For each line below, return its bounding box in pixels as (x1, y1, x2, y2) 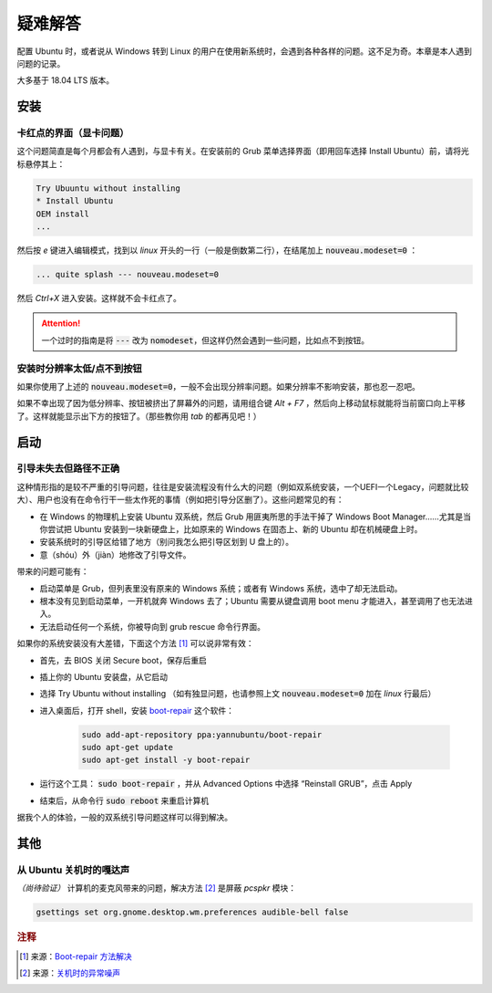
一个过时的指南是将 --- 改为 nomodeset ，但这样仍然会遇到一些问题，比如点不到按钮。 (41, 334, 369, 346)
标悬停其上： (16, 158, 66, 169)
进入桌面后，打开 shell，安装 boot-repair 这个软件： (39, 705, 234, 716)
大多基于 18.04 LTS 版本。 (16, 75, 114, 86)
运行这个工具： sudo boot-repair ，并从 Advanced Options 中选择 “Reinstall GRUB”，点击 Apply (39, 779, 413, 789)
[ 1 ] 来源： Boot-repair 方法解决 (19, 950, 132, 962)
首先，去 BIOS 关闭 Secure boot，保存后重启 (39, 654, 207, 665)
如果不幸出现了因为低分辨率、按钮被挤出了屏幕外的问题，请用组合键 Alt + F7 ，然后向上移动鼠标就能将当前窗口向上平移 (16, 398, 466, 409)
